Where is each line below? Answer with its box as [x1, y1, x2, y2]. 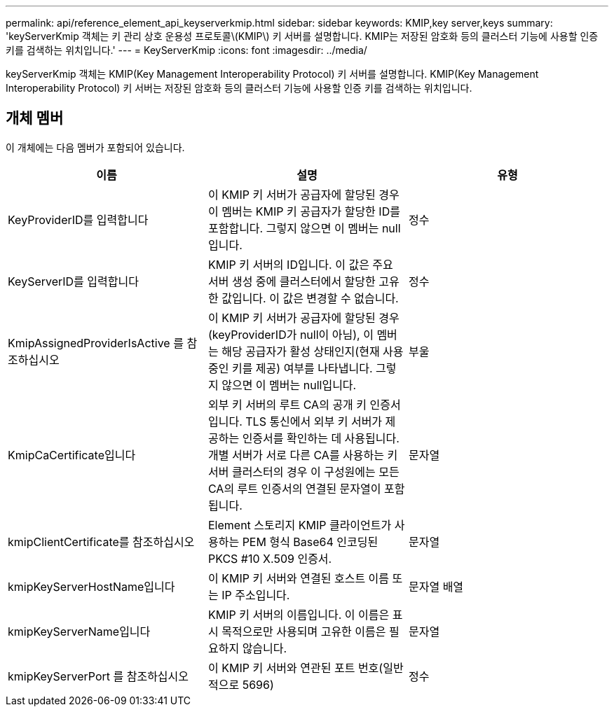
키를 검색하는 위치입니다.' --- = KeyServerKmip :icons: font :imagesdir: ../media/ [6, 44, 367, 56]
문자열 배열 [408, 579, 464, 594]
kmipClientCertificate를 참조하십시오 [8, 534, 195, 549]
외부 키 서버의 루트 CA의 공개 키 [207, 397, 367, 412]
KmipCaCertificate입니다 [8, 447, 136, 462]
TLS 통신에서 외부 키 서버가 [245, 414, 383, 428]
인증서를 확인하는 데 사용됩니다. [242, 431, 400, 445]
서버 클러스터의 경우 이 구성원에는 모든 [207, 464, 400, 479]
